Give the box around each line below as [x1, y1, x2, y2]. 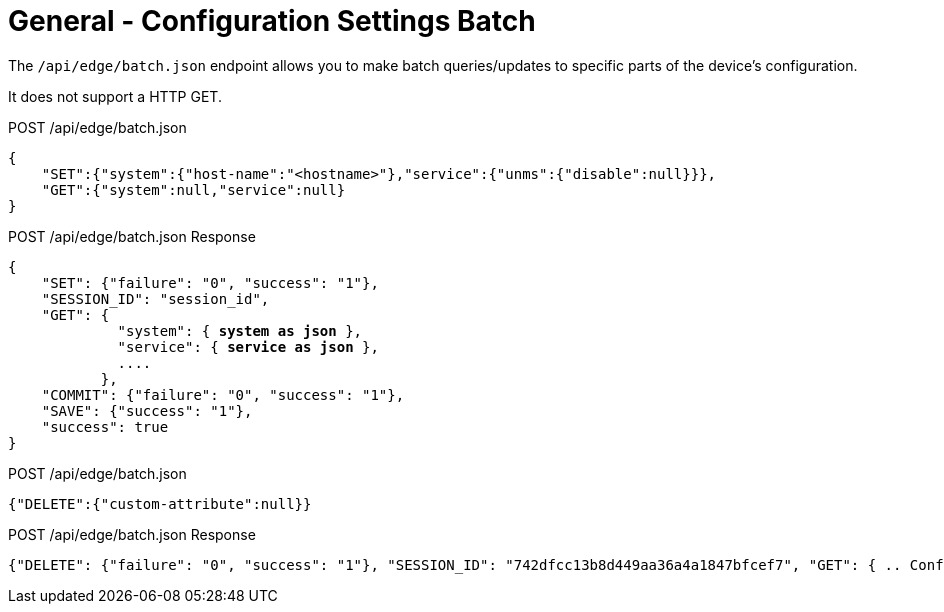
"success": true [41, 418, 169, 435]
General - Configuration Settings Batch [8, 4, 536, 38]
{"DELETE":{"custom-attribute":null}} [8, 495, 312, 512]
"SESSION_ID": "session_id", [41, 290, 270, 307]
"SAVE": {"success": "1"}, [41, 402, 253, 419]
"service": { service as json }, [117, 338, 379, 355]
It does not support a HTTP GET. [8, 87, 222, 105]
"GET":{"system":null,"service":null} [41, 181, 346, 198]
